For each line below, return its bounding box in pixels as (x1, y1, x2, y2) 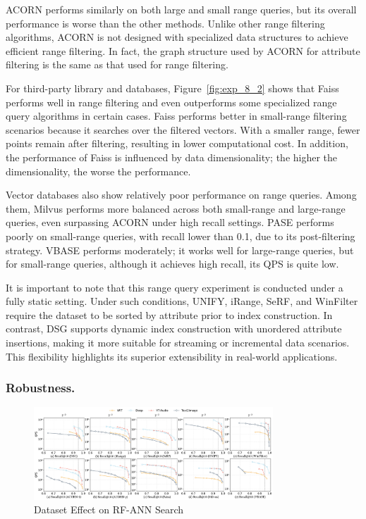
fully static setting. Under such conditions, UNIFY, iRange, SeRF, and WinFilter (6, 294, 358, 308)
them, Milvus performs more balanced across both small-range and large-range (6, 201, 346, 215)
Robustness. (6, 379, 75, 396)
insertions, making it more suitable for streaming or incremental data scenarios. (6, 335, 350, 350)
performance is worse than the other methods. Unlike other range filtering (6, 15, 325, 30)
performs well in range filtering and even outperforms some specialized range (6, 94, 337, 109)
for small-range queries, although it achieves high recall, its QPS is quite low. (6, 256, 339, 271)
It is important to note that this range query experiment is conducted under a (6, 280, 343, 294)
